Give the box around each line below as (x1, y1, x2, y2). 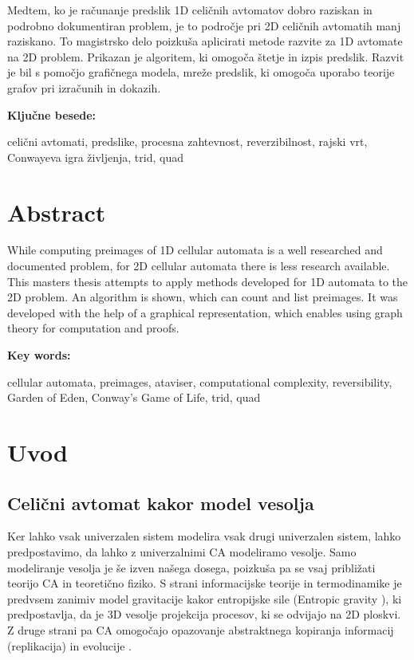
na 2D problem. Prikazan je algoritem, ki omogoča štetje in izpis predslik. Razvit (7, 48, 404, 65)
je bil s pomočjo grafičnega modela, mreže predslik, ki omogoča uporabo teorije (7, 64, 395, 81)
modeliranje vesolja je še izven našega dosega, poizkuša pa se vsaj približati (7, 559, 376, 576)
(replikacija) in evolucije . (7, 637, 132, 654)
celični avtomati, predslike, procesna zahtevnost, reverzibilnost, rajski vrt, (7, 133, 368, 150)
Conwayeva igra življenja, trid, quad (7, 148, 183, 165)
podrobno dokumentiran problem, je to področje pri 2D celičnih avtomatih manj (7, 17, 401, 33)
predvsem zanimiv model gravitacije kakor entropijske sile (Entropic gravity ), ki (7, 590, 402, 607)
